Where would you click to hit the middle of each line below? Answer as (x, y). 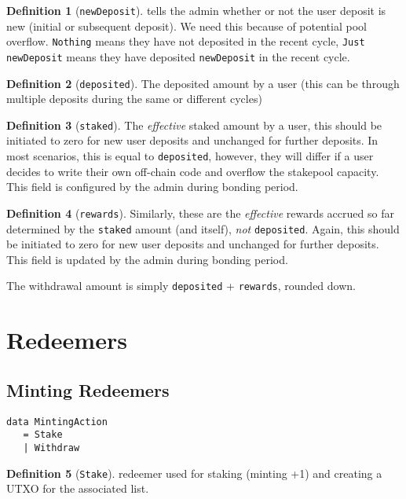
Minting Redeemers (88, 389)
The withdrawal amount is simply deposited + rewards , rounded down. (181, 286)
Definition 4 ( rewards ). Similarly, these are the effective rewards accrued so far (200, 213)
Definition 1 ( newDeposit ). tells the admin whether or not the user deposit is (196, 10)
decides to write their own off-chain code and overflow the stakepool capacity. (193, 171)
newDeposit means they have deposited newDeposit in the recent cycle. (178, 56)
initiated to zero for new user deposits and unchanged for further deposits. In (192, 140)
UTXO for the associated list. (78, 488)
